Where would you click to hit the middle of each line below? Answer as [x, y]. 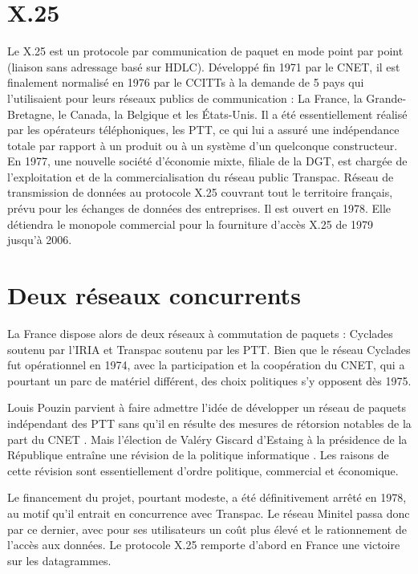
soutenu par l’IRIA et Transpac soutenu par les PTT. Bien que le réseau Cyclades [209, 349]
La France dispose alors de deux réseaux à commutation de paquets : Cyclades [200, 333]
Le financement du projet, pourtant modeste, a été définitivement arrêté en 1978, [207, 497]
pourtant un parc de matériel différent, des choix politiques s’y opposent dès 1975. [209, 380]
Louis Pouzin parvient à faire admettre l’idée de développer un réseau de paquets [207, 407]
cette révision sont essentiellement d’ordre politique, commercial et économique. [203, 470]
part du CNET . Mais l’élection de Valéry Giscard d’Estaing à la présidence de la [207, 439]
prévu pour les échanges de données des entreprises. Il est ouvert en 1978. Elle [199, 208]
